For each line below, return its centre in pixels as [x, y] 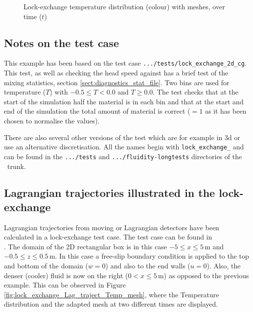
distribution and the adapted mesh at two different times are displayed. [111, 304]
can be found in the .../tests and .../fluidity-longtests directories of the [123, 156]
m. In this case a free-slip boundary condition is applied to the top [149, 256]
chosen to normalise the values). [52, 121]
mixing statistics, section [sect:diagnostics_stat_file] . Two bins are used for [117, 82]
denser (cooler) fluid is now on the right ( [66, 275]
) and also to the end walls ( [148, 266]
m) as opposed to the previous [204, 275]
